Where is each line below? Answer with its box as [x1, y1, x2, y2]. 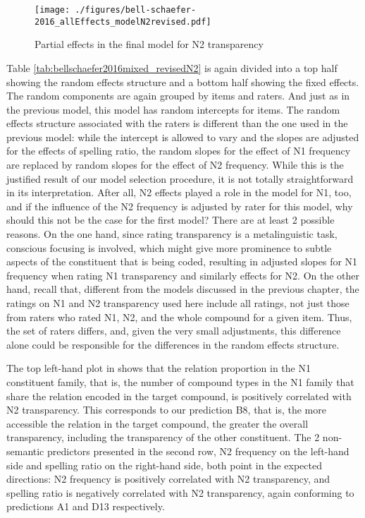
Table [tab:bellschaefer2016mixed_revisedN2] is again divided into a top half [6, 60, 338, 75]
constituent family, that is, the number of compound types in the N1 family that [6, 374, 354, 389]
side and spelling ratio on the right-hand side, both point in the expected [6, 457, 322, 472]
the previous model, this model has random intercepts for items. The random [6, 102, 340, 116]
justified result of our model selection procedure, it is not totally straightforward [6, 171, 354, 186]
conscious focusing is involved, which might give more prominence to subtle [6, 240, 332, 255]
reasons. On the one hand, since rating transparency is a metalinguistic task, [6, 227, 338, 241]
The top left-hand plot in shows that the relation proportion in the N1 [6, 361, 311, 375]
